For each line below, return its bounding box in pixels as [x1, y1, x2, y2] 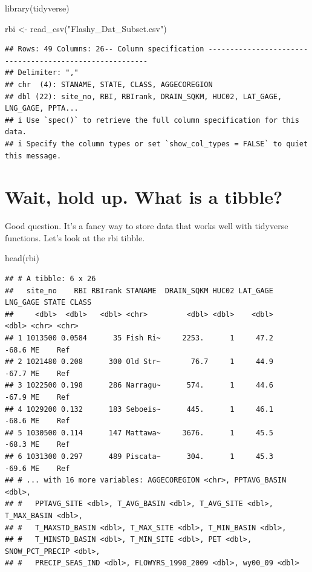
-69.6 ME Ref [5, 464, 70, 473]
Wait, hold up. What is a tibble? [5, 184, 283, 209]
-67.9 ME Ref [5, 392, 70, 401]
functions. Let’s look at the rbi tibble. [5, 231, 145, 244]
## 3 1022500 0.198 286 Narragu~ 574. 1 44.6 [5, 381, 273, 390]
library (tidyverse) [5, 2, 70, 14]
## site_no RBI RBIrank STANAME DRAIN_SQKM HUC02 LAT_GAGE [5, 286, 273, 295]
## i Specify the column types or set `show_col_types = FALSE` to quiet [5, 139, 308, 148]
